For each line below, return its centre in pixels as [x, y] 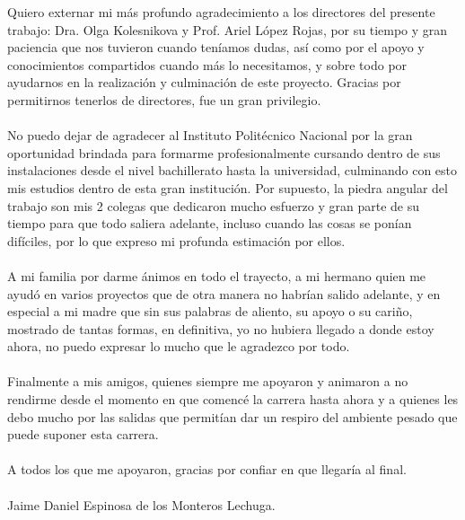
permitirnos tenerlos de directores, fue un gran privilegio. [164, 99]
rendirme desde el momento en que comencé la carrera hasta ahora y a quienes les [233, 399]
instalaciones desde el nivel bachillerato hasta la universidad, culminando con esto [232, 170]
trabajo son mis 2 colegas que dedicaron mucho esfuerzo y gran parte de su [214, 205]
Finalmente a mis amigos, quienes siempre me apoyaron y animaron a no [208, 381]
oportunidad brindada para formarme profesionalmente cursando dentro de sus [224, 152]
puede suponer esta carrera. [83, 434]
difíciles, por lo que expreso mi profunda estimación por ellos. [176, 240]
